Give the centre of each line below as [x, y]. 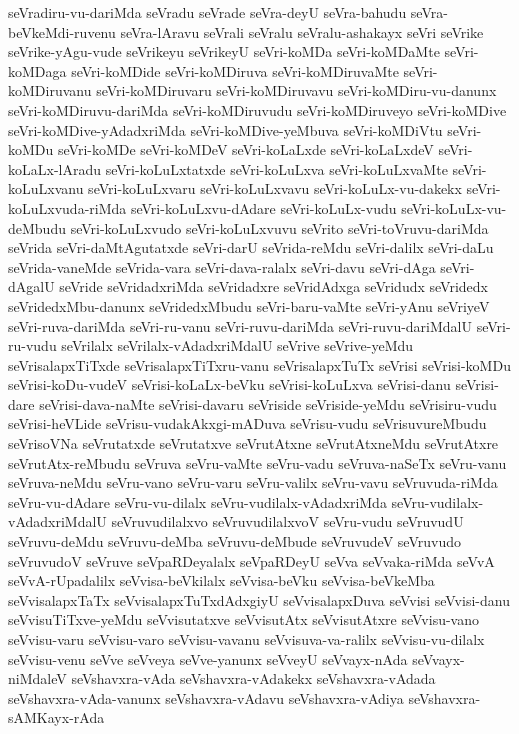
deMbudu [37, 227]
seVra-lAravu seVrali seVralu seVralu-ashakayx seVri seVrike [302, 31]
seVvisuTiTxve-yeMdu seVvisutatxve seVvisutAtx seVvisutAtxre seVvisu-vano [243, 619]
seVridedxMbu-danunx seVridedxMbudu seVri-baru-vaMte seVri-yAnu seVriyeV [249, 305]
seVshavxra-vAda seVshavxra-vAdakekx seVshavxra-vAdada [253, 678]
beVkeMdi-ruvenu [62, 31]
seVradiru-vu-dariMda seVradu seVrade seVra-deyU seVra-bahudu [207, 12]
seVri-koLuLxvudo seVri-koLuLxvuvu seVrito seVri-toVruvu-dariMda [279, 227]
